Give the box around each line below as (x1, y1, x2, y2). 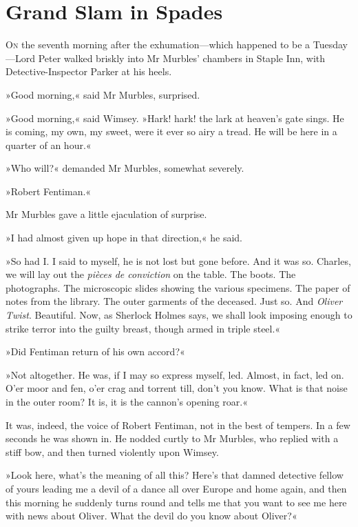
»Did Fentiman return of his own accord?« (6, 344, 185, 359)
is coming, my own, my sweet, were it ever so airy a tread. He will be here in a (6, 124, 337, 139)
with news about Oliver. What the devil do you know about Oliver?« (6, 508, 297, 523)
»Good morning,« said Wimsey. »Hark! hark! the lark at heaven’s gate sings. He (6, 110, 344, 125)
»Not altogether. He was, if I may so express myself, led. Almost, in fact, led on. (6, 367, 344, 381)
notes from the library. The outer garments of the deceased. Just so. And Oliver (6, 294, 343, 308)
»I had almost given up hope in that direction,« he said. (6, 230, 243, 245)
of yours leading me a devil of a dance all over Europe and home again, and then (6, 481, 347, 495)
